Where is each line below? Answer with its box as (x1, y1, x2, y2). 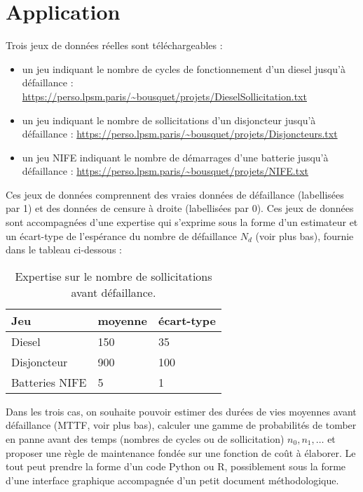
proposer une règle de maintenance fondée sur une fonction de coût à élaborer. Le (6, 445, 356, 460)
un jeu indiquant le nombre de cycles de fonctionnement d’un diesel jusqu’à (22, 61, 345, 76)
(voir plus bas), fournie (255, 228, 354, 243)
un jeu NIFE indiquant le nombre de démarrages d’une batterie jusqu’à (22, 149, 329, 164)
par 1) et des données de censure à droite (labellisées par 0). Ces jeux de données (6, 201, 354, 215)
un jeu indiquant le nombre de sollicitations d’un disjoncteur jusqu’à (22, 112, 316, 127)
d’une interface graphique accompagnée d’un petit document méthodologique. (6, 472, 339, 487)
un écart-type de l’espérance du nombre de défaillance (6, 228, 237, 243)
